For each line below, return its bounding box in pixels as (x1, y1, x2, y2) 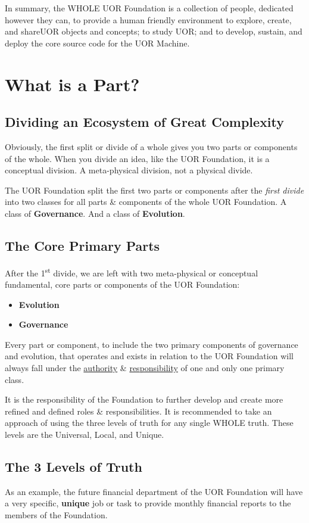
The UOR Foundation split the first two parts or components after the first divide (5, 183, 304, 196)
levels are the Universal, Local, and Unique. (5, 428, 164, 440)
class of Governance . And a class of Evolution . (5, 207, 185, 219)
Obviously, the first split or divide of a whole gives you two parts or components (5, 140, 298, 152)
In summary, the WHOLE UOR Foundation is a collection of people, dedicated (5, 2, 294, 14)
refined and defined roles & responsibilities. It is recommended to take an (5, 404, 272, 417)
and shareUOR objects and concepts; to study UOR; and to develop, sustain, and (5, 25, 302, 38)
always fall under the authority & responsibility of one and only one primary (5, 361, 285, 373)
